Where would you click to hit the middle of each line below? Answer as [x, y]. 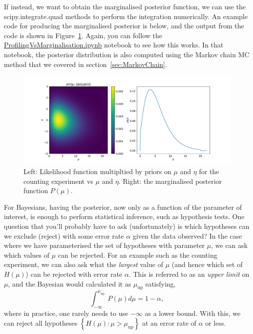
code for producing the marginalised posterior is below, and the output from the [124, 26]
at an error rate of [169, 323]
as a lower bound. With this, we [193, 313]
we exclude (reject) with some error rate [64, 235]
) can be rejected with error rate [74, 274]
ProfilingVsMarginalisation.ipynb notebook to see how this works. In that [114, 45]
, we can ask [229, 245]
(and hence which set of [207, 264]
